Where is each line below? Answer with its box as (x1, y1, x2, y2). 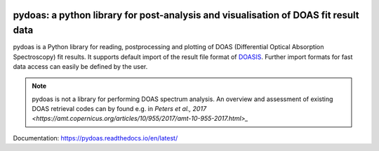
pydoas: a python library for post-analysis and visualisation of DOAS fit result (13, 9, 359, 21)
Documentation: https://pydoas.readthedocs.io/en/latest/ (13, 133, 178, 142)
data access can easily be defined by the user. (13, 62, 148, 70)
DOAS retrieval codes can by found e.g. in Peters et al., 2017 (32, 105, 207, 113)
